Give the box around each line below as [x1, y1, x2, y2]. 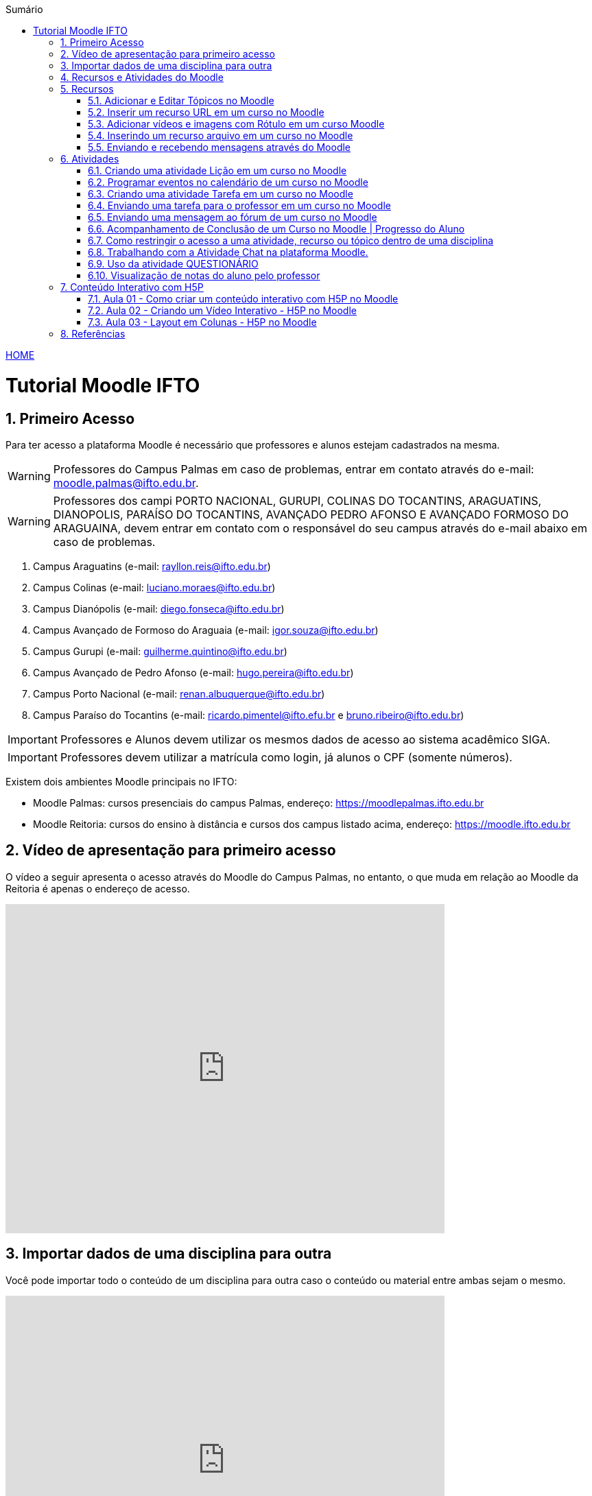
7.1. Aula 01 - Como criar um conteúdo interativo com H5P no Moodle [88, 293, 399, 305]
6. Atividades [60, 153, 119, 165]
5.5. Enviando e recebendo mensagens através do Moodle [88, 141, 351, 153]
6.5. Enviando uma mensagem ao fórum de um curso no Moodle [88, 211, 377, 223]
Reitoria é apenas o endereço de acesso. [5, 882, 190, 894]
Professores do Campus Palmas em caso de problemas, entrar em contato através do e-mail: [53, 462, 534, 476]
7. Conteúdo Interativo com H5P [60, 281, 204, 293]
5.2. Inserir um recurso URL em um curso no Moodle [88, 106, 324, 118]
